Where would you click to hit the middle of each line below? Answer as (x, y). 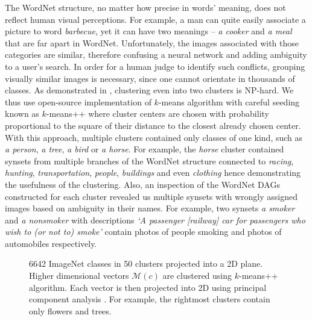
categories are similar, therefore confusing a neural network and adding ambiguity (156, 55)
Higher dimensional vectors (79, 276)
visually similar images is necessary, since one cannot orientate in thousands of (150, 78)
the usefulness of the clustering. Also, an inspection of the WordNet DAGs (142, 184)
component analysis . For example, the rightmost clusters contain (150, 299)
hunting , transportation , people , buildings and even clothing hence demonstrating (153, 173)
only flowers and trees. (70, 310)
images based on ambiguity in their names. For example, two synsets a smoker (150, 208)
